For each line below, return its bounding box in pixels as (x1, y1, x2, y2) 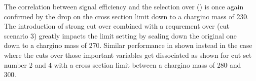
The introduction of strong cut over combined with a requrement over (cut (4, 21, 229, 31)
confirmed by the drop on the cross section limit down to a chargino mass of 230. (4, 11, 249, 21)
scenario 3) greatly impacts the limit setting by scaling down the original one (4, 30, 237, 40)
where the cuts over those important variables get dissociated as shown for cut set (4, 49, 252, 60)
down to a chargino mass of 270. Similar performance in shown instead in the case (4, 40, 252, 50)
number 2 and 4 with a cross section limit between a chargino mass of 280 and (4, 59, 241, 70)
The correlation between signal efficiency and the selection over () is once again (4, 1, 244, 11)
